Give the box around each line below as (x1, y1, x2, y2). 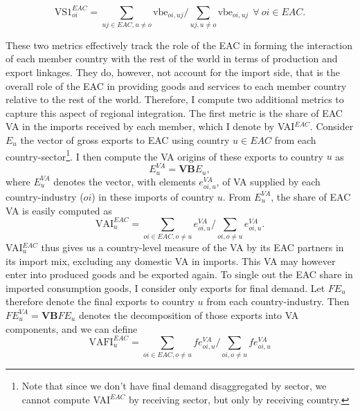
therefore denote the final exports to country (6, 294, 195, 309)
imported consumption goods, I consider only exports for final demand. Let (6, 280, 325, 295)
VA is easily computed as (6, 203, 112, 217)
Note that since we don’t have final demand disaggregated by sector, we (21, 378, 327, 392)
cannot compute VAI (21, 392, 110, 406)
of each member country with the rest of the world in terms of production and (6, 51, 338, 66)
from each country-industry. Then (206, 294, 350, 309)
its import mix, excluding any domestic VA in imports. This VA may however (6, 253, 336, 268)
